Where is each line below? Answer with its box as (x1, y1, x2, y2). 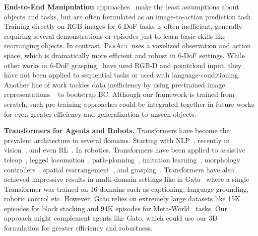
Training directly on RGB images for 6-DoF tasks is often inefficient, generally (4, 21, 243, 31)
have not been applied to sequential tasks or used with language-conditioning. (4, 70, 240, 80)
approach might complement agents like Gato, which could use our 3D (4, 213, 218, 223)
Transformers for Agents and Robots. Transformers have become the (4, 125, 230, 136)
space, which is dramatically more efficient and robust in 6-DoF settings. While (4, 50, 245, 60)
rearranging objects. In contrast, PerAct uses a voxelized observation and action (4, 40, 251, 51)
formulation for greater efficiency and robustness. (4, 223, 153, 233)
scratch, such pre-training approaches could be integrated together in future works (4, 98, 254, 109)
